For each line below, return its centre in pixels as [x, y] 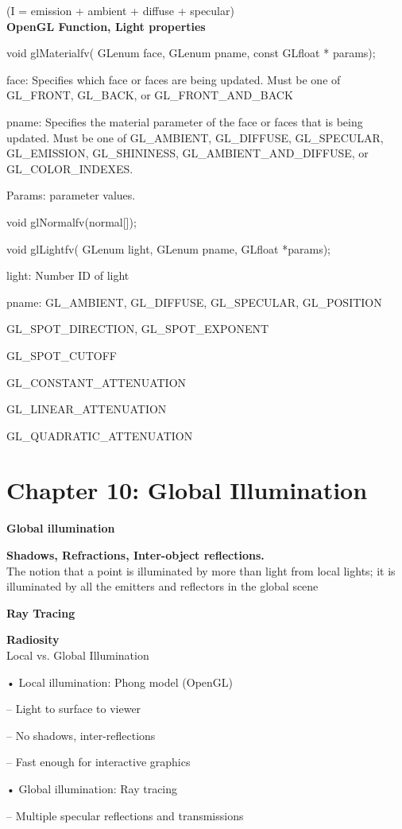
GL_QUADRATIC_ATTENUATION [100, 435]
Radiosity [33, 639]
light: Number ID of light [68, 275]
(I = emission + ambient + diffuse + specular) [120, 10]
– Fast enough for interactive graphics [99, 762]
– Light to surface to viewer [74, 709]
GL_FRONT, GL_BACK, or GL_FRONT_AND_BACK [150, 95]
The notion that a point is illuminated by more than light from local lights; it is [201, 570]
